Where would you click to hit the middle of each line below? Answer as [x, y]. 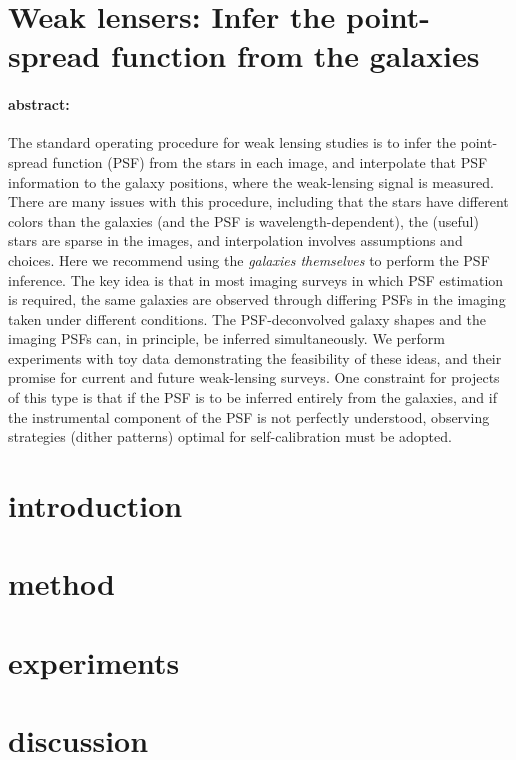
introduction [95, 505]
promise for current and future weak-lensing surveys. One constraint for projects [254, 377]
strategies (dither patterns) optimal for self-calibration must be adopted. [230, 436]
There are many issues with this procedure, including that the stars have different [258, 201]
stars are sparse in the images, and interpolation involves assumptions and [235, 240]
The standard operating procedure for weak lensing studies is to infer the [232, 142]
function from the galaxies [295, 55]
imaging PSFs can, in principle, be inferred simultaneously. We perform [226, 338]
